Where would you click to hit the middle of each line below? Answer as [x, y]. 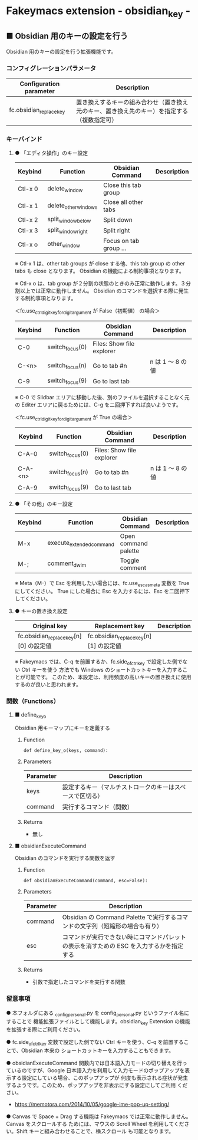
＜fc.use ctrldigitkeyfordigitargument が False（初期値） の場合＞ [87, 311]
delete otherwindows [72, 206]
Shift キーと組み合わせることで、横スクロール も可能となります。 [95, 1131]
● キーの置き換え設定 [41, 611]
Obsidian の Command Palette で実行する [119, 917]
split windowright [67, 231]
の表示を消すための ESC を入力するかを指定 [123, 946]
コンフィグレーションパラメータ [51, 68]
